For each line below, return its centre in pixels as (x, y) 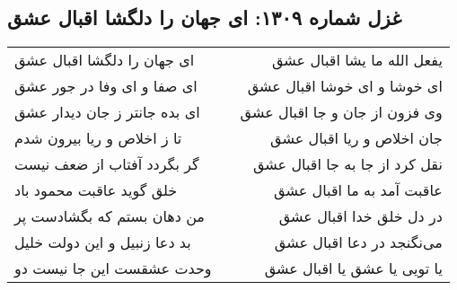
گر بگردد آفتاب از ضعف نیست (107, 164)
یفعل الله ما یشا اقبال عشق (357, 60)
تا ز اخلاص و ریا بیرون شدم (98, 138)
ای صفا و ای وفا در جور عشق (106, 86)
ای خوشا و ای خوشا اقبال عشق (345, 86)
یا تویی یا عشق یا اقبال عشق (353, 268)
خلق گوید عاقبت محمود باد (96, 190)
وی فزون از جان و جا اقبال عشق (341, 112)
